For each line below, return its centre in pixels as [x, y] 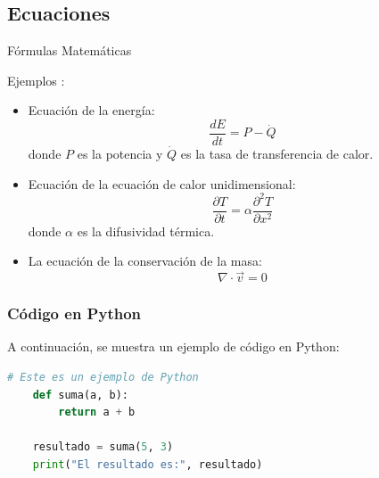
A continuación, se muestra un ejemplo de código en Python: [173, 346]
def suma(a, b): [81, 395]
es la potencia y [120, 154]
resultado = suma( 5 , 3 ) [103, 447]
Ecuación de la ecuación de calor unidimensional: [162, 183]
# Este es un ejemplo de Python [103, 378]
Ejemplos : [36, 80]
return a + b [97, 412]
